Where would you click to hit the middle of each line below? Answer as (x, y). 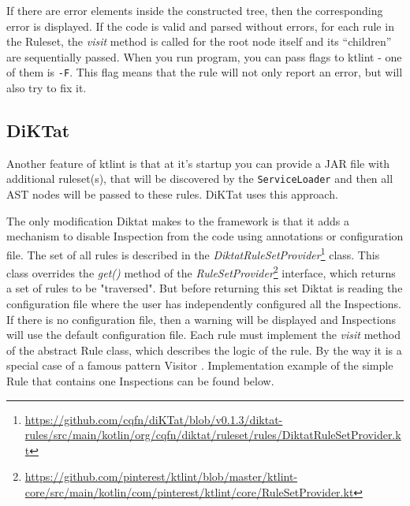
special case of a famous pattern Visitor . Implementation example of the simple (200, 365)
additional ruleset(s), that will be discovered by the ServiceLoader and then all (200, 179)
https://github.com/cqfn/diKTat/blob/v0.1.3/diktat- (154, 419)
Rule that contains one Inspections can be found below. (140, 380)
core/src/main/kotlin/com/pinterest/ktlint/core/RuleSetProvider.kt (189, 491)
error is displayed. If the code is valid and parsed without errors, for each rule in (200, 26)
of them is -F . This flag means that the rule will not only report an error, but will (205, 72)
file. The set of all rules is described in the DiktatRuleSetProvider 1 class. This (193, 253)
